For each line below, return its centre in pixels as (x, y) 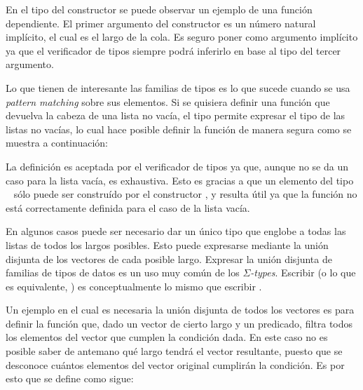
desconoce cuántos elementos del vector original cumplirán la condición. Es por (175, 364)
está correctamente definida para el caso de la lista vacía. (128, 207)
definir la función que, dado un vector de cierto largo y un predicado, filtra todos (179, 323)
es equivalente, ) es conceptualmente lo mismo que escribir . (134, 286)
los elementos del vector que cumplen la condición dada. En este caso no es (167, 337)
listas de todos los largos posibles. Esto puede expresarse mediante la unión (167, 244)
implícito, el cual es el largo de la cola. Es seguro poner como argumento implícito (182, 37)
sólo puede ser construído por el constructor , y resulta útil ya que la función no (185, 194)
